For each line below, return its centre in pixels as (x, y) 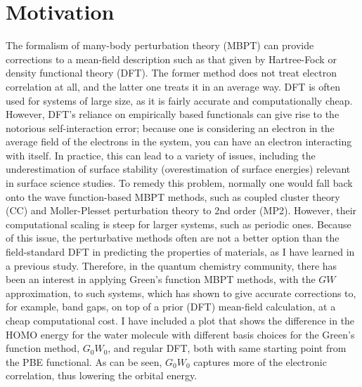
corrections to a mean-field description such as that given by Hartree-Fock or (171, 59)
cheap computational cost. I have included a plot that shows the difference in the (180, 320)
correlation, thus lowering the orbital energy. (102, 375)
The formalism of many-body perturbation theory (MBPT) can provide (160, 45)
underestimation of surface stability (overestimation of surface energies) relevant (178, 169)
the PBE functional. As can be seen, (84, 361)
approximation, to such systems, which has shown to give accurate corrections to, (181, 293)
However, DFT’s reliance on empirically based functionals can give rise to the (173, 114)
